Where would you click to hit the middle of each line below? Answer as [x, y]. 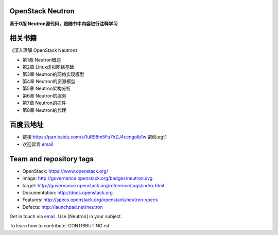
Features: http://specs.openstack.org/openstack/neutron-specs [90, 200]
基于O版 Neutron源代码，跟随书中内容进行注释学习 [64, 24]
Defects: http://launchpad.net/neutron [63, 207]
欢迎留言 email [38, 144]
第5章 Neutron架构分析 [47, 89]
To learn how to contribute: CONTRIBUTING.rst [59, 226]
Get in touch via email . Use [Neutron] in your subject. [66, 217]
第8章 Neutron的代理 [44, 110]
